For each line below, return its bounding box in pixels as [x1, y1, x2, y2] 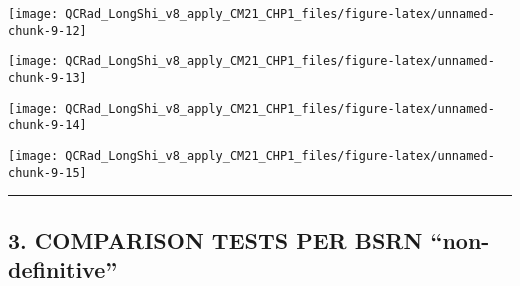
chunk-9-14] [8, 118, 87, 133]
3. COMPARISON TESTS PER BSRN [8, 224, 423, 255]
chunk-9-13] [8, 70, 87, 85]
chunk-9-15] [8, 165, 87, 180]
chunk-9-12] [8, 23, 87, 38]
